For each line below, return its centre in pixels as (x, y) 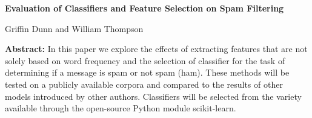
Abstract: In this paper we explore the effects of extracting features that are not (156, 49)
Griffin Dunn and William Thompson (74, 28)
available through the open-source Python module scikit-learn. (121, 108)
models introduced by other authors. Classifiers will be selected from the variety (153, 96)
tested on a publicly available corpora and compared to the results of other (144, 84)
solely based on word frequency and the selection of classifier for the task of (145, 60)
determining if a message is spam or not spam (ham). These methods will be (147, 72)
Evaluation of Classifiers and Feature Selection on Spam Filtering (144, 8)
